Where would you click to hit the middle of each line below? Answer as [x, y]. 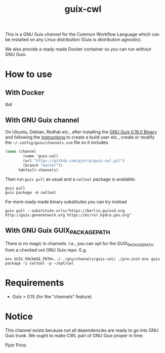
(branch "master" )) [43, 165]
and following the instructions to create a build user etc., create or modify [80, 137]
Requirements [35, 283]
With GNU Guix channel [42, 120]
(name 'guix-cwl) [41, 156]
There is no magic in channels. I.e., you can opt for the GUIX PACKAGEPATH [80, 244]
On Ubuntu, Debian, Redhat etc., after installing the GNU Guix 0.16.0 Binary [81, 132]
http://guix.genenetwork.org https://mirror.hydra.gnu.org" [68, 215]
